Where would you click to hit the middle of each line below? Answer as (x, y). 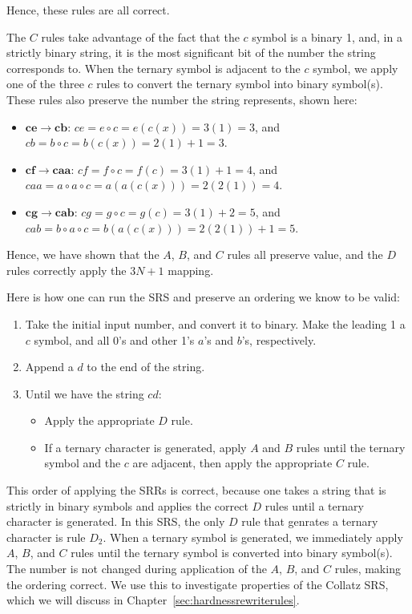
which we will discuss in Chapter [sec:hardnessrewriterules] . (153, 600)
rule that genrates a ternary (310, 521)
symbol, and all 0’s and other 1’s (114, 339)
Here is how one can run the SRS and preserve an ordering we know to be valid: (203, 297)
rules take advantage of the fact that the (140, 36)
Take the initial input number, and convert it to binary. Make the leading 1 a (215, 323)
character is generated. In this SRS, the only (116, 521)
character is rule (46, 537)
